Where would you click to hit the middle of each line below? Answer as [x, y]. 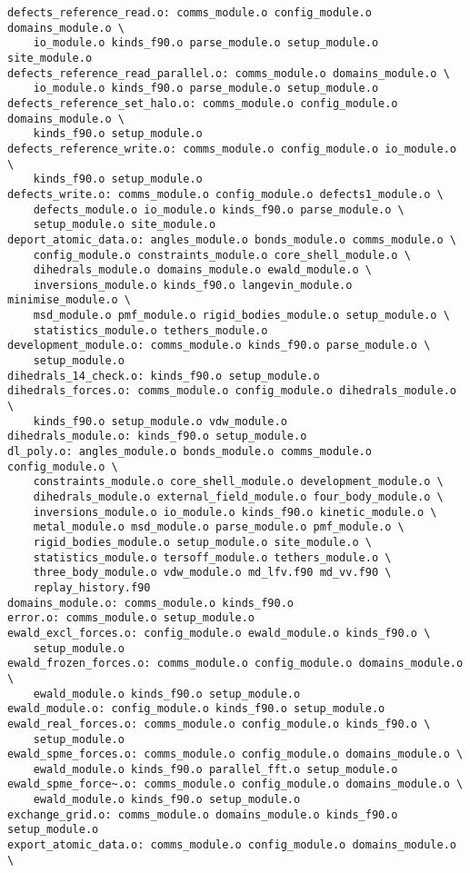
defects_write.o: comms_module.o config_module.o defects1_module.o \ [225, 194]
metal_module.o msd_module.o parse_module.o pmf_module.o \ [219, 527]
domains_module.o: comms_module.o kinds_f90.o [150, 603]
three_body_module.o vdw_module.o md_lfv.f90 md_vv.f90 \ [212, 573]
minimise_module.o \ [70, 300]
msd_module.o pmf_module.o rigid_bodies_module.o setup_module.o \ [241, 316]
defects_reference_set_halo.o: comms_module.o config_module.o [203, 103]
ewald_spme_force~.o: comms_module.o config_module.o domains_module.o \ [235, 784]
